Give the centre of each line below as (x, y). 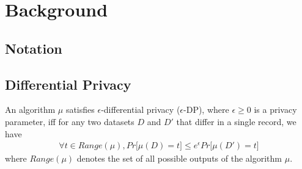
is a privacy (275, 110)
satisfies (80, 110)
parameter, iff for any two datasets (70, 121)
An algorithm (30, 110)
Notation (34, 48)
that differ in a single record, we (236, 121)
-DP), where (206, 110)
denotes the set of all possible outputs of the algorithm (179, 158)
